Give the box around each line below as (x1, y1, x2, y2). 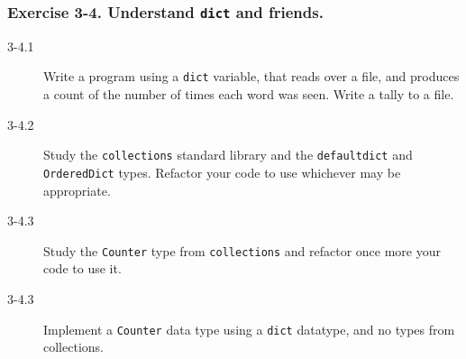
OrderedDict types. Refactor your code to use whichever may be (43, 162, 401, 181)
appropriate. (43, 180, 111, 199)
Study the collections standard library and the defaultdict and (43, 145, 413, 164)
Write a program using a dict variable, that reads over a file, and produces (43, 67, 460, 86)
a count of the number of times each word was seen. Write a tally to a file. (43, 85, 454, 104)
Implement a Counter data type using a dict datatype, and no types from (43, 319, 455, 338)
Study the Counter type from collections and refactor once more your (43, 241, 441, 260)
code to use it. (43, 259, 122, 278)
